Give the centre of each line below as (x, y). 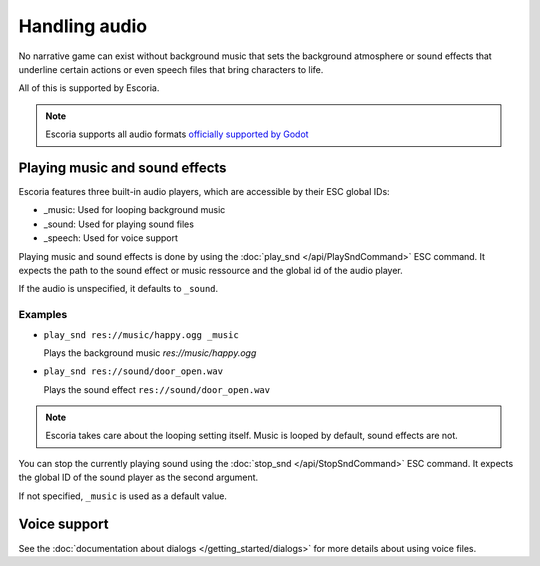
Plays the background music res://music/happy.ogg (150, 352)
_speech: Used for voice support (111, 238)
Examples (43, 315)
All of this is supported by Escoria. (89, 88)
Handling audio (83, 26)
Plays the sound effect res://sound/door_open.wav (156, 389)
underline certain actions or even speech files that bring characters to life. (171, 69)
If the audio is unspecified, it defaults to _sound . (118, 289)
